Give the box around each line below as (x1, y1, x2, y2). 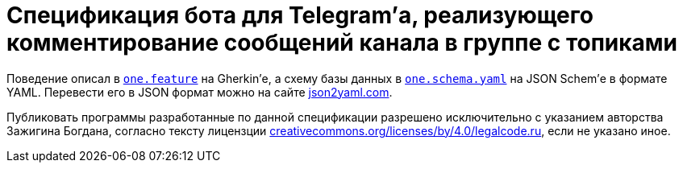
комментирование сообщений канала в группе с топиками (6, 29, 678, 56)
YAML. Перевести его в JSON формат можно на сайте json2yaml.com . (6, 84, 393, 99)
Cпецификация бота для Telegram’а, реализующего (6, 2, 593, 29)
